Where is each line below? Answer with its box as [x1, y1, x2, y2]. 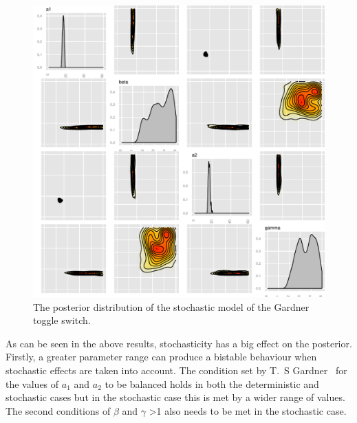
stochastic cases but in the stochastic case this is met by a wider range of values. [6, 390, 345, 404]
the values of [6, 376, 59, 391]
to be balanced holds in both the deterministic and [105, 376, 319, 391]
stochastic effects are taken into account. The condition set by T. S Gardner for [6, 362, 347, 377]
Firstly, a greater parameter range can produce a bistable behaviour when [6, 349, 317, 364]
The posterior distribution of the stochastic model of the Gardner [33, 299, 310, 314]
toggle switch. [33, 313, 91, 327]
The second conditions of [6, 403, 111, 417]
